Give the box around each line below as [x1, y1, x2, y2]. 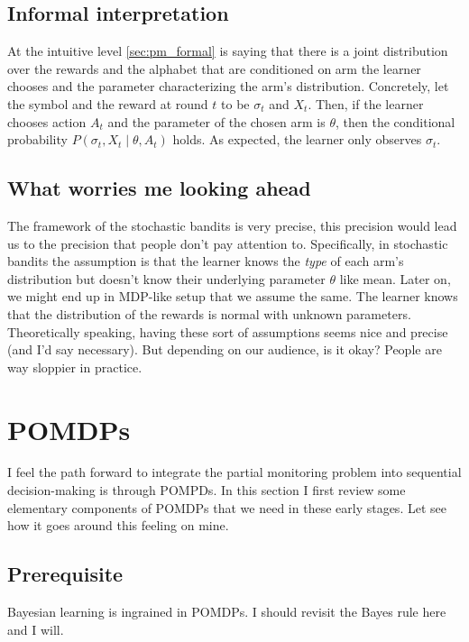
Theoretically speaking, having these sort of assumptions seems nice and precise [7, 322, 448, 341]
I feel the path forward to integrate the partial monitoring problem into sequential [7, 463, 462, 481]
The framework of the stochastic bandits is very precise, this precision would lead [7, 216, 457, 234]
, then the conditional [336, 112, 455, 131]
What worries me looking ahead [7, 174, 311, 202]
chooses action [7, 112, 87, 131]
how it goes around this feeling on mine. [7, 516, 229, 535]
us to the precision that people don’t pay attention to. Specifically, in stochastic [7, 234, 448, 252]
